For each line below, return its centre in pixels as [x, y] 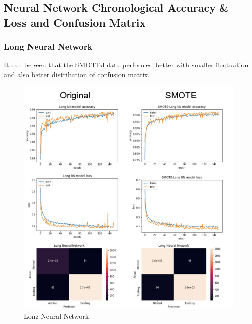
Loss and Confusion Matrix [75, 22]
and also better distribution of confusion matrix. [77, 74]
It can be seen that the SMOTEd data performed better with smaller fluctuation [126, 65]
